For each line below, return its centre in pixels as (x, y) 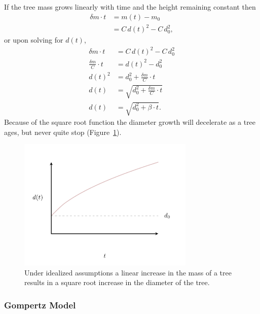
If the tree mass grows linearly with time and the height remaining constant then (130, 7)
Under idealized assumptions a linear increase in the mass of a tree (128, 272)
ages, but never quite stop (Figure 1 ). (63, 132)
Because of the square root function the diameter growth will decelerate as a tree (130, 122)
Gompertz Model (40, 305)
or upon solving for (34, 40)
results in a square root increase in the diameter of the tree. (117, 282)
